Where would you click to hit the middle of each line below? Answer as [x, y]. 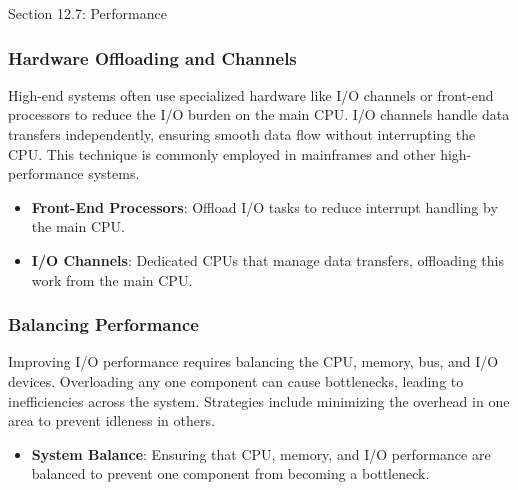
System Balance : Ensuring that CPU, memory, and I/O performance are [261, 453]
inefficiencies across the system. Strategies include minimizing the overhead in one [259, 400]
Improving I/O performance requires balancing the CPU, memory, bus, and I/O [253, 361]
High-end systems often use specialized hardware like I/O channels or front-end [251, 94]
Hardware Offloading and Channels [152, 57]
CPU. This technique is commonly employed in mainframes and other [222, 153]
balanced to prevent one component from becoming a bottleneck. [230, 473]
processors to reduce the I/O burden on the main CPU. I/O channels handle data [259, 114]
